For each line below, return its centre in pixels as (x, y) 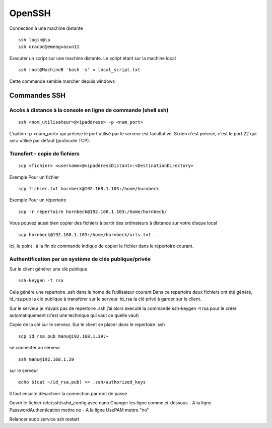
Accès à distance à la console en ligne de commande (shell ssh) (89, 110)
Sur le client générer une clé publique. (49, 269)
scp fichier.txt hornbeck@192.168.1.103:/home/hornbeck (89, 189)
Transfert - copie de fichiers (45, 154)
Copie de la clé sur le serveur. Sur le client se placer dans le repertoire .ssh (87, 325)
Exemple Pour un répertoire (38, 200)
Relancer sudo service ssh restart (44, 419)
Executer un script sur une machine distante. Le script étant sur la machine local (93, 58)
